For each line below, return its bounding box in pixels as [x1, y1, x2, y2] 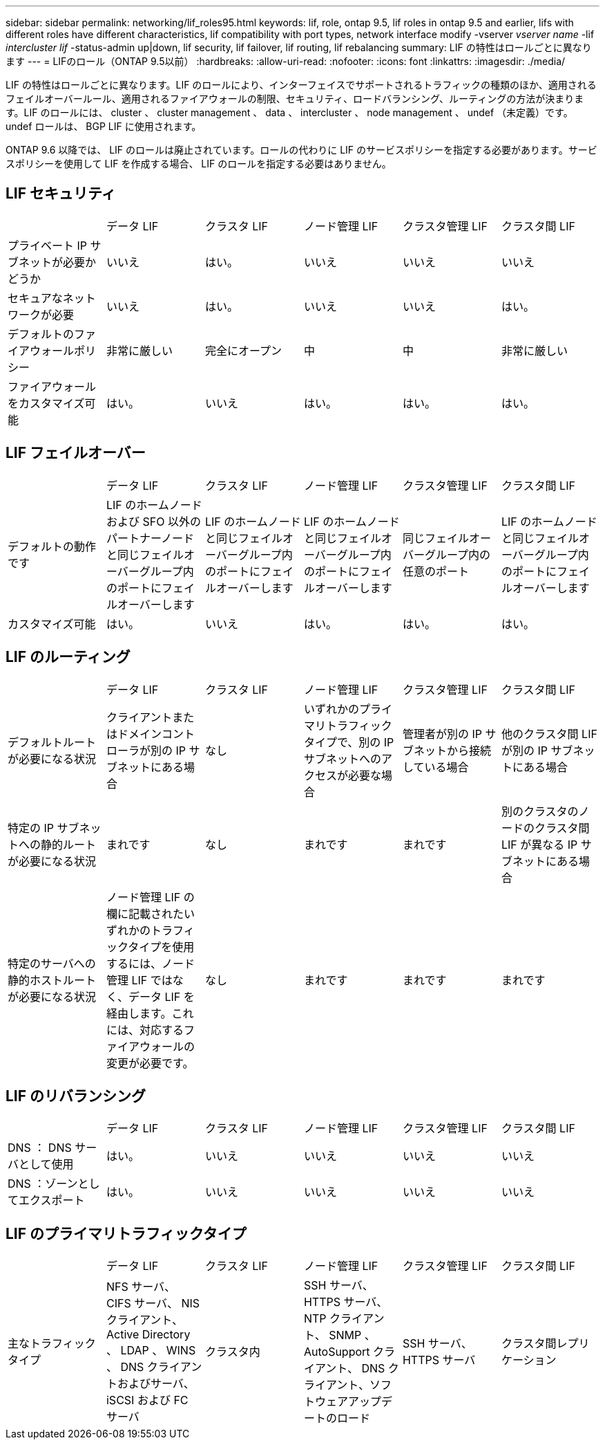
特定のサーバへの [8, 956, 96, 970]
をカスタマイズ [8, 396, 85, 410]
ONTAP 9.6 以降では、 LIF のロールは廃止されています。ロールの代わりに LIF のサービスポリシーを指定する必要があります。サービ [6, 144, 597, 156]
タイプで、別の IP [303, 735, 394, 749]
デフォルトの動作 [8, 539, 97, 553]
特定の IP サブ [8, 820, 79, 835]
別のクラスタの [501, 804, 579, 818]
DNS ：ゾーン [8, 1177, 78, 1191]
